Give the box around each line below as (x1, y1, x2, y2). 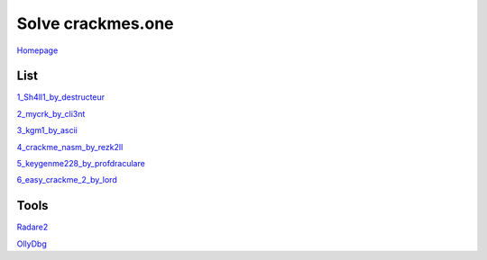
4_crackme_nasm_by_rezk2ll (16, 141, 124, 152)
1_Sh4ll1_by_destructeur (16, 92, 106, 103)
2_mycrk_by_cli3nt (16, 108, 86, 119)
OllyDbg (16, 238, 47, 249)
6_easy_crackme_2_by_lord (16, 175, 117, 185)
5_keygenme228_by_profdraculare (16, 158, 146, 169)
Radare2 (16, 221, 49, 233)
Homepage (16, 45, 59, 56)
